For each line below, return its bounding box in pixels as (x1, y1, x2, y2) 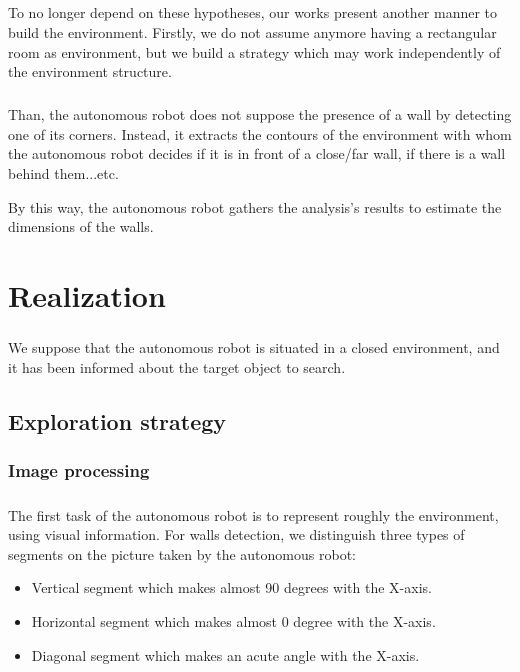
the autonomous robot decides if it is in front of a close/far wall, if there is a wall (8, 143, 506, 164)
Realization (8, 274, 166, 315)
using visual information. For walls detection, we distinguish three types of (8, 524, 465, 545)
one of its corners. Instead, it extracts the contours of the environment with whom (8, 123, 512, 144)
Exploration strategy (8, 406, 227, 437)
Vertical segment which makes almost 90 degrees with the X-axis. (31, 577, 432, 598)
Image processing (8, 458, 150, 483)
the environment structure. (8, 61, 172, 82)
